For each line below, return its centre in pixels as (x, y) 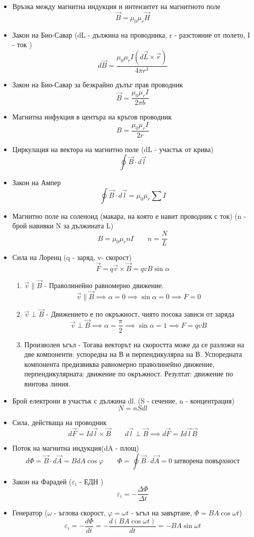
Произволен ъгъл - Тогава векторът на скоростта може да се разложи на (134, 344)
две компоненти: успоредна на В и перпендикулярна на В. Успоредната (133, 354)
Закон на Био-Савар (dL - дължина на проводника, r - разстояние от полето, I (131, 34)
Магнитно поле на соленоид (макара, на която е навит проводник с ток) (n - (129, 216)
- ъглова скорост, (80, 513)
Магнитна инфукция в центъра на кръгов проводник (92, 117)
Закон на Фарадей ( (42, 481)
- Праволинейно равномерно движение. (104, 285)
